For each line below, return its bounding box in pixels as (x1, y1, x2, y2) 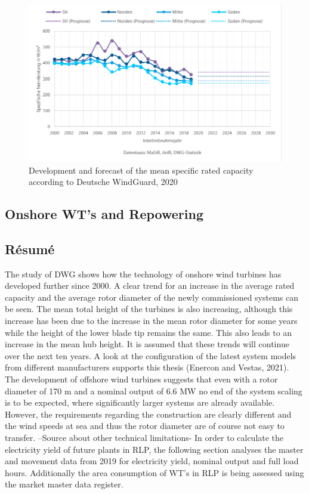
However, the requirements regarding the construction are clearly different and (5, 407, 292, 420)
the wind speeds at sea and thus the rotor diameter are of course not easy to (5, 419, 285, 432)
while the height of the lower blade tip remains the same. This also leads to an (5, 326, 292, 338)
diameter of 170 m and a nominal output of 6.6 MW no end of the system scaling (5, 384, 302, 397)
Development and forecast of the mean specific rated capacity (29, 163, 254, 176)
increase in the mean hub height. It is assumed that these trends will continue (5, 338, 289, 350)
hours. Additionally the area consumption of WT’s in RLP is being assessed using (5, 466, 304, 478)
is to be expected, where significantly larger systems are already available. (5, 396, 275, 409)
